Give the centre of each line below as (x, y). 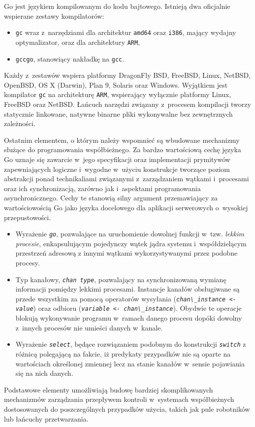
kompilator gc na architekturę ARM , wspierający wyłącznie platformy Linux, (118, 94)
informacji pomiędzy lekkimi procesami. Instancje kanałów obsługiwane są (127, 289)
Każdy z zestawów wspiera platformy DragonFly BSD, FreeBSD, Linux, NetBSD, (127, 75)
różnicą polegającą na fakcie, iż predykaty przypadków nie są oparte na (123, 353)
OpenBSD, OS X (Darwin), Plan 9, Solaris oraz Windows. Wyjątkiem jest (116, 84)
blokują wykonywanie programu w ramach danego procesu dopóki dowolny (129, 318)
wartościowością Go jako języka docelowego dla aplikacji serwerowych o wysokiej (126, 207)
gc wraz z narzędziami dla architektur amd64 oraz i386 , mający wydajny (126, 32)
